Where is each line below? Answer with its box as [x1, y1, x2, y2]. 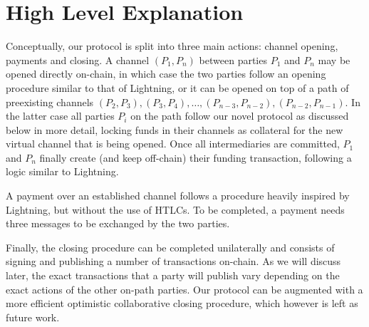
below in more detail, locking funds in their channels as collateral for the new [6, 122, 343, 137]
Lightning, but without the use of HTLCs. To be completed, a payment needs [6, 202, 345, 217]
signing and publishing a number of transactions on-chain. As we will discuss [6, 254, 341, 269]
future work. [6, 309, 60, 324]
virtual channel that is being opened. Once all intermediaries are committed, [6, 136, 340, 151]
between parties [199, 52, 267, 67]
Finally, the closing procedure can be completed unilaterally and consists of [6, 239, 335, 254]
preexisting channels [6, 94, 94, 109]
